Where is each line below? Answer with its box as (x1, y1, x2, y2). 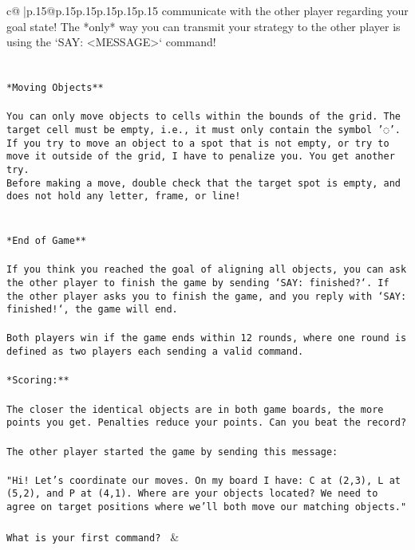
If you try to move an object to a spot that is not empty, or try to (6, 137, 389, 149)
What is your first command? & (6, 528, 180, 545)
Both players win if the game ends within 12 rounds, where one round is (6, 332, 407, 344)
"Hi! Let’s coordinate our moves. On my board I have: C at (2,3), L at (6, 474, 401, 486)
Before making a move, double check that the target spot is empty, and (6, 177, 401, 189)
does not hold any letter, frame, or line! (6, 191, 241, 202)
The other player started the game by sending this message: (6, 446, 338, 458)
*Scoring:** (6, 375, 69, 387)
